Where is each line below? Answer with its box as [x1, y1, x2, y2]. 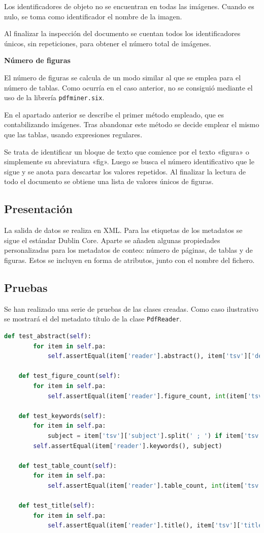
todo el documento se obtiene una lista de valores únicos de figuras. [4, 176, 214, 187]
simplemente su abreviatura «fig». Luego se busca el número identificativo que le [4, 156, 254, 167]
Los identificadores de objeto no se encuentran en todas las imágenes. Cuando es [4, 1, 254, 11]
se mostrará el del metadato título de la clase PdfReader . [4, 313, 182, 324]
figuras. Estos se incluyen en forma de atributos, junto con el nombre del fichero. [4, 254, 255, 265]
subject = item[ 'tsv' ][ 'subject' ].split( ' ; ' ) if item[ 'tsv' [47, 432, 262, 439]
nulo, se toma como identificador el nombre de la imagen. [4, 11, 182, 21]
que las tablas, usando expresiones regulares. [4, 129, 143, 139]
